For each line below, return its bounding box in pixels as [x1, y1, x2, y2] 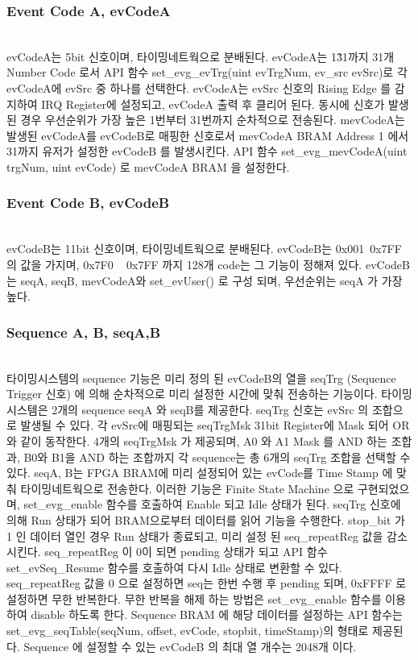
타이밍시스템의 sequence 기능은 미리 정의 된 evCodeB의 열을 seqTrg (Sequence [6, 369, 396, 386]
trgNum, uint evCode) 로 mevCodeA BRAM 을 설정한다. [6, 158, 290, 175]
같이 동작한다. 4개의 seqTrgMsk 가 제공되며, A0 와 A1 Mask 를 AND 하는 [20, 432, 387, 449]
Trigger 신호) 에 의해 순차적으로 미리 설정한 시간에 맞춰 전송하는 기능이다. [6, 385, 378, 402]
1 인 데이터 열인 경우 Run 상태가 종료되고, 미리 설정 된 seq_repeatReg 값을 [6, 527, 383, 544]
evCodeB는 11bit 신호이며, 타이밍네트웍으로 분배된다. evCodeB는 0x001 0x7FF [6, 240, 402, 257]
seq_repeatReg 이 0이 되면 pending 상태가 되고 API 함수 [44, 543, 328, 560]
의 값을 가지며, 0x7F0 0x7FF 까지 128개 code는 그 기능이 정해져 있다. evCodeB [6, 255, 410, 272]
